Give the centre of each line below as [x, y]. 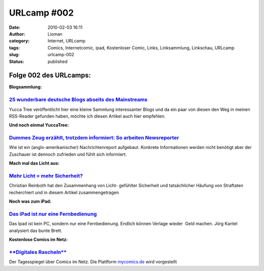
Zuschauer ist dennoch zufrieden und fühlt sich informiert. [68, 154]
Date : [15, 27]
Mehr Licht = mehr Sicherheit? [46, 176]
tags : [14, 48]
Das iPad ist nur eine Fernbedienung [53, 214]
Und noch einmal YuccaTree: [39, 125]
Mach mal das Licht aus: [34, 163]
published [58, 62]
